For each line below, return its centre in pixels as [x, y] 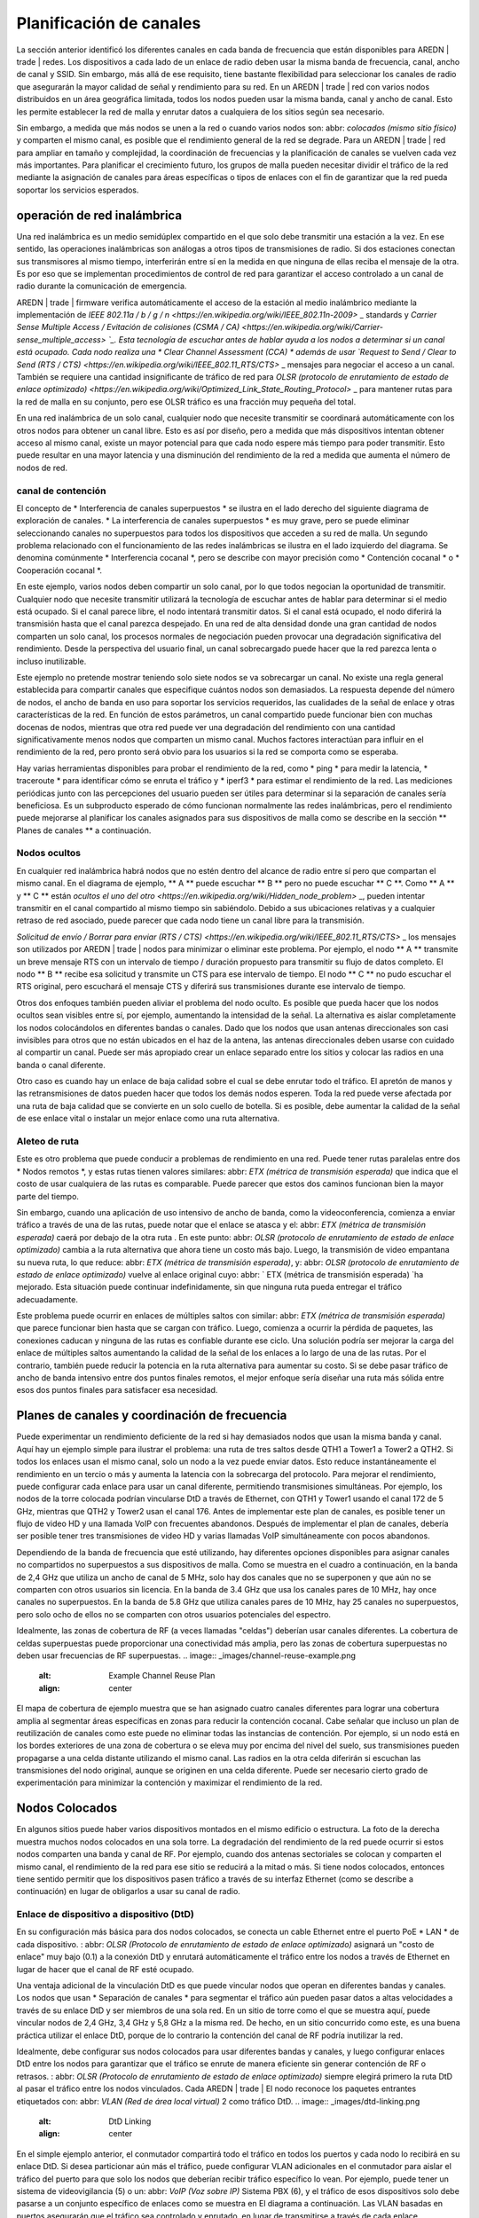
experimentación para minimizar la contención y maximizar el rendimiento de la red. [169, 1782]
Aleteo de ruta [48, 1142]
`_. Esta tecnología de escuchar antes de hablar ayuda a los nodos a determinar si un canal [276, 339]
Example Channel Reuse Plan [162, 1676]
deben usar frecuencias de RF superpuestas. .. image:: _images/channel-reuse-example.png [186, 1656]
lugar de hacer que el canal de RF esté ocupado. [105, 1969]
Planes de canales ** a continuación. [84, 830]
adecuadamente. [47, 1299]
